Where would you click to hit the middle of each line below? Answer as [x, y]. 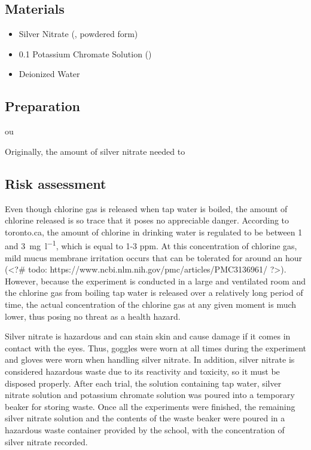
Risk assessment [56, 183]
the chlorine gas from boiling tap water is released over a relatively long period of [154, 293]
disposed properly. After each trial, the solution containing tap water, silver [143, 383]
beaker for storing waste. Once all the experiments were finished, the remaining [150, 406]
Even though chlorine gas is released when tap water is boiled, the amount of [146, 208]
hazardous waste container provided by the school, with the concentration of [145, 429]
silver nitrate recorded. [46, 441]
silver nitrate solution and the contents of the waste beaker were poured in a [145, 418]
